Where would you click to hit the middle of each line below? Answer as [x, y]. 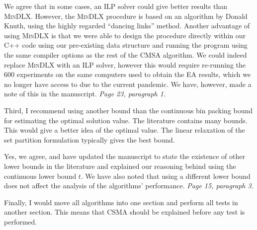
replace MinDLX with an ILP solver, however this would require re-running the [125, 64]
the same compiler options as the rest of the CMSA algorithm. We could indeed [126, 54]
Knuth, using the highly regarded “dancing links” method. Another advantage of [127, 26]
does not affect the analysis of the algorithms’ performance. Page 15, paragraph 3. [129, 186]
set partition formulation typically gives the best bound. [89, 139]
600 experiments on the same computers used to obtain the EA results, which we [128, 74]
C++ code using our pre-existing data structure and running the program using [126, 45]
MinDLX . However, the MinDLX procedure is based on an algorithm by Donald [126, 16]
